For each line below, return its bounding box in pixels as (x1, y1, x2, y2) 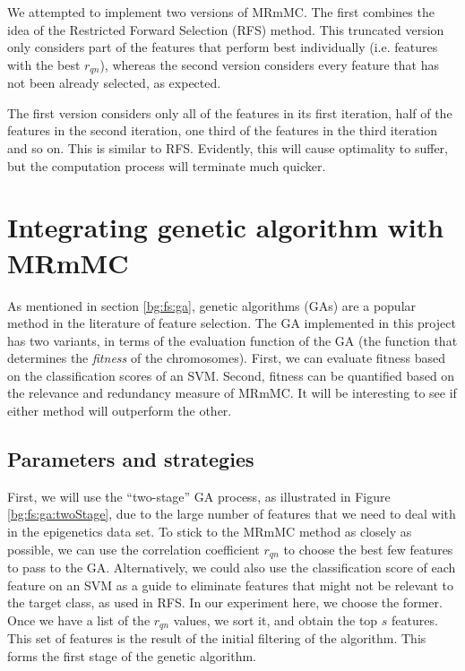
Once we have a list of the (7, 610, 151, 629)
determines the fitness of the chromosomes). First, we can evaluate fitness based (7, 348, 446, 367)
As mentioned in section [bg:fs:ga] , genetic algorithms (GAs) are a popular (7, 296, 417, 314)
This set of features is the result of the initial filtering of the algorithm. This (7, 629, 426, 648)
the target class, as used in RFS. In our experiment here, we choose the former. (7, 593, 443, 612)
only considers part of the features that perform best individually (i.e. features (7, 38, 438, 56)
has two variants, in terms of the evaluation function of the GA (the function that (7, 331, 458, 349)
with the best (7, 55, 81, 73)
